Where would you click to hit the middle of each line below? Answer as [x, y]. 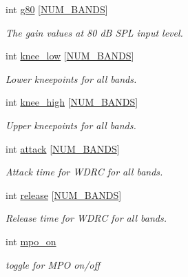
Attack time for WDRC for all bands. [84, 172]
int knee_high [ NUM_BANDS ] [72, 102]
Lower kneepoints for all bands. [71, 78]
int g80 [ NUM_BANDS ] [57, 9]
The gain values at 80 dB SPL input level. [94, 32]
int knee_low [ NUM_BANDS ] [70, 56]
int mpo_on [31, 241]
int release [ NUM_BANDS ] [64, 194]
